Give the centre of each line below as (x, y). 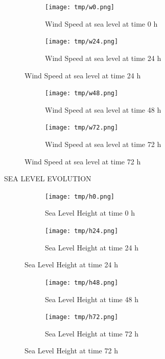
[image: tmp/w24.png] (82, 42)
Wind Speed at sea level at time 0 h (101, 23)
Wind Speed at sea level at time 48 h (103, 109)
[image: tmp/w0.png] (80, 7)
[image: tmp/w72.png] (82, 128)
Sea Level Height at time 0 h (90, 213)
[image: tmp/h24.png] (82, 231)
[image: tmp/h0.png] (80, 196)
